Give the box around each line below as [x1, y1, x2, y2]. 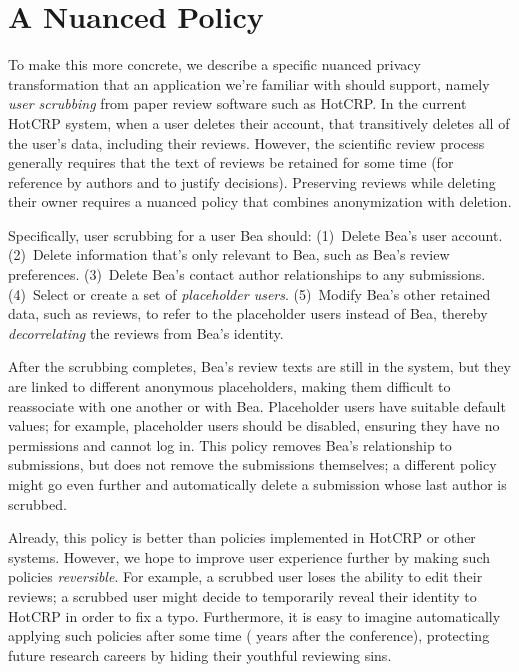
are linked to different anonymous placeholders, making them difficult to [8, 376, 451, 397]
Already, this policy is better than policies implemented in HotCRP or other [8, 527, 476, 548]
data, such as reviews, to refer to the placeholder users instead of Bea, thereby [8, 303, 488, 324]
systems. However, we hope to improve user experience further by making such [8, 546, 491, 567]
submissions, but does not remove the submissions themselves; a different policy [8, 454, 497, 475]
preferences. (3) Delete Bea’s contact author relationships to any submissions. [8, 264, 486, 285]
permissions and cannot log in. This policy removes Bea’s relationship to [8, 434, 452, 455]
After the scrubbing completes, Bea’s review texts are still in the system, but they [8, 356, 511, 377]
